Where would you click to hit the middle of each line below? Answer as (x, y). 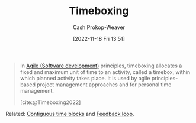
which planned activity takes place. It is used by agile (85, 78)
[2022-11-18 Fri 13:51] (99, 38)
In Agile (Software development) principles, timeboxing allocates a (101, 66)
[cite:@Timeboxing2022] (50, 102)
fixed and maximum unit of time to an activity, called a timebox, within (105, 72)
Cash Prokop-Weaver (99, 27)
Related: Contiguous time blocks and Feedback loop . (70, 114)
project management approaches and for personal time (104, 85)
